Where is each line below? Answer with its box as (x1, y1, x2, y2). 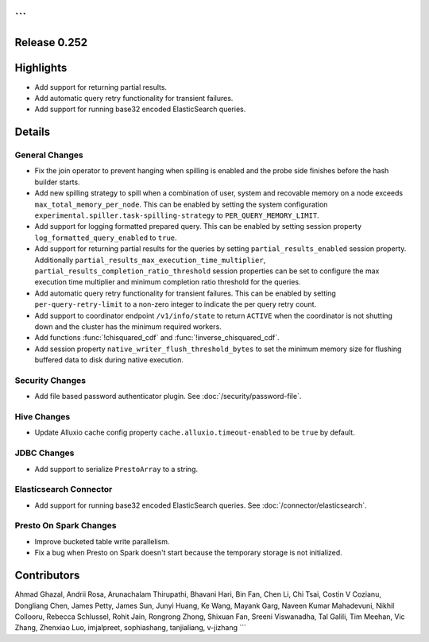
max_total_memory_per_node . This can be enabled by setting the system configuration (34, 199, 328, 209)
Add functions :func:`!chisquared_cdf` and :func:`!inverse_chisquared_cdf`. (34, 333, 280, 342)
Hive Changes (14, 412, 71, 423)
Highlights (14, 61, 68, 75)
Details (14, 126, 51, 139)
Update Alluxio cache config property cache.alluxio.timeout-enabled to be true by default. (34, 427, 355, 437)
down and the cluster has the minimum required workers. (34, 322, 222, 331)
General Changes (14, 149, 83, 160)
